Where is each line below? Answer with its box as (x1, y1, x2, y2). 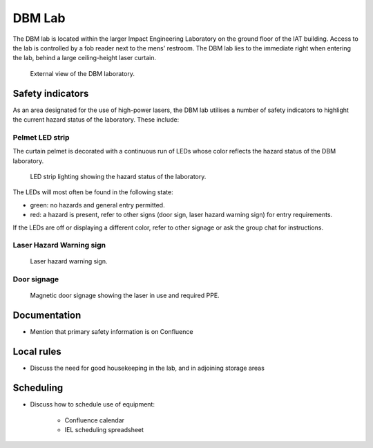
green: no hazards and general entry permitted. (30, 200, 165, 209)
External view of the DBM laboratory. (30, 69, 135, 77)
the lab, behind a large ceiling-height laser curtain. (12, 54, 157, 62)
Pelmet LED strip (12, 132, 70, 142)
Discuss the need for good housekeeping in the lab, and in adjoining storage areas (30, 364, 265, 373)
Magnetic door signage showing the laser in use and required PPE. (30, 291, 220, 300)
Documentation (12, 310, 82, 321)
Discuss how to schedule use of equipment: (30, 400, 155, 409)
